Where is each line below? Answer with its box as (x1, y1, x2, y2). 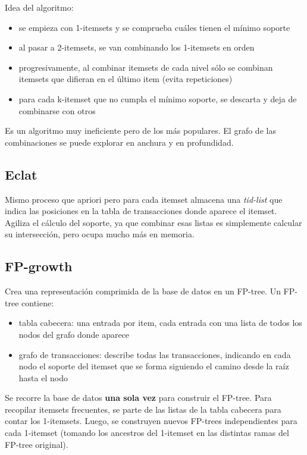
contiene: (21, 296, 54, 309)
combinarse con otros (18, 104, 96, 117)
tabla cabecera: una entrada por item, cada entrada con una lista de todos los (18, 316, 302, 329)
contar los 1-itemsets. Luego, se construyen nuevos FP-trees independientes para (5, 415, 297, 427)
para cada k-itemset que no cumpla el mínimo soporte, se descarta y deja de (18, 92, 297, 105)
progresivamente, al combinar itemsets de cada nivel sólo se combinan (18, 61, 273, 73)
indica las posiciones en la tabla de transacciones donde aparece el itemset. (5, 205, 277, 217)
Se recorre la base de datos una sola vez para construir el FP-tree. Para (5, 391, 272, 404)
